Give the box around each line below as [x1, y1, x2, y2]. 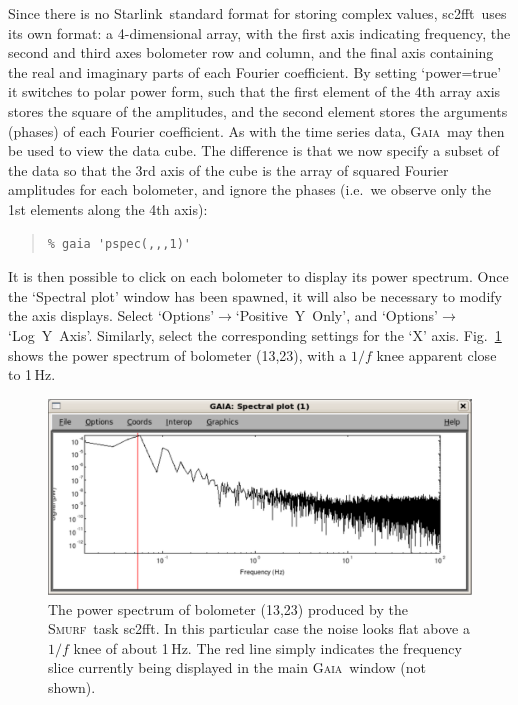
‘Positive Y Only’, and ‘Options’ [235, 305, 439, 326]
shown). [48, 676, 96, 697]
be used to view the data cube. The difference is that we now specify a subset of [8, 140, 500, 161]
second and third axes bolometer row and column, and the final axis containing [8, 42, 494, 63]
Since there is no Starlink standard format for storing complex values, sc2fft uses [8, 3, 507, 23]
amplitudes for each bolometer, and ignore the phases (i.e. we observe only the [8, 179, 492, 200]
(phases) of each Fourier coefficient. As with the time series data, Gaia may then [8, 120, 505, 141]
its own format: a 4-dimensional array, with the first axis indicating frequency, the [8, 22, 511, 43]
